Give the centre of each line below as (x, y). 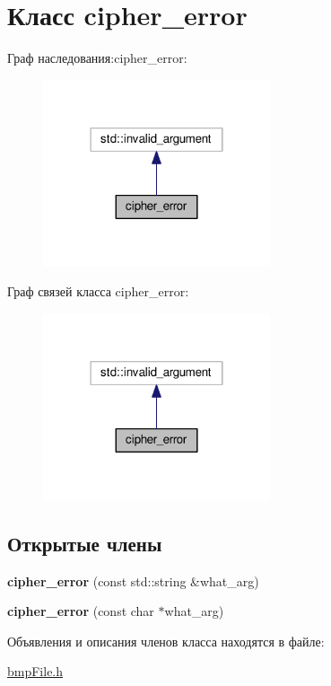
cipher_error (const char (81, 611)
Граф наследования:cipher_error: (97, 58)
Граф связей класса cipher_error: (98, 291)
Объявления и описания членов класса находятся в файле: (166, 641)
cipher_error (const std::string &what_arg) (133, 580)
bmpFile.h (35, 671)
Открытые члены (85, 543)
